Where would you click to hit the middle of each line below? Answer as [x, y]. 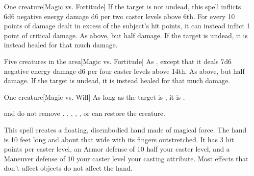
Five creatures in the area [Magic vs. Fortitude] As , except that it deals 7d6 [118, 61]
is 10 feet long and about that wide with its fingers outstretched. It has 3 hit [119, 139]
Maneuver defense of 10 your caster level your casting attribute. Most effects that [126, 158]
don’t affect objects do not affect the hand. [68, 168]
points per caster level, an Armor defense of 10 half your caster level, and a [117, 149]
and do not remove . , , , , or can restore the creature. [85, 113]
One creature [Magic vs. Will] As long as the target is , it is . [95, 97]
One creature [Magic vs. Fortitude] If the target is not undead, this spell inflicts [123, 6]
